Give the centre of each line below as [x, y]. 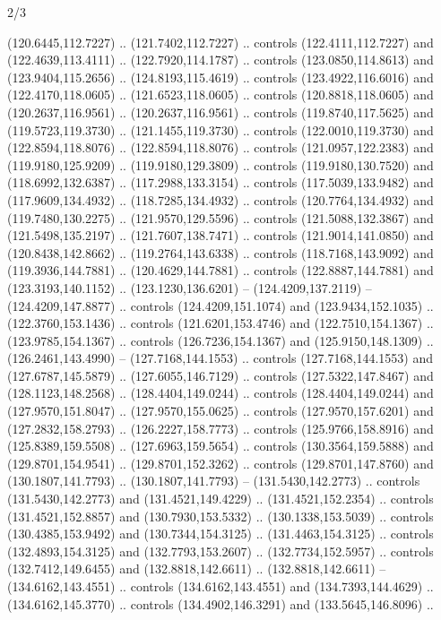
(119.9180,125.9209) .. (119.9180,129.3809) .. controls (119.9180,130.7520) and [220, 164]
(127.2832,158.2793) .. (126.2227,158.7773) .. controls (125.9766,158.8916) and [220, 428]
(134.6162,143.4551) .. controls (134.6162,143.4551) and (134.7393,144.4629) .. [220, 586]
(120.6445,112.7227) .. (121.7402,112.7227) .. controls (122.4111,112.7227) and [220, 42]
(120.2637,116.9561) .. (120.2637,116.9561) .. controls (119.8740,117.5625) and [220, 112]
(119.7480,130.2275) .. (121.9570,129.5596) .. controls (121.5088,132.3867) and [220, 217]
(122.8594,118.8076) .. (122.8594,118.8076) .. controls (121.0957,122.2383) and [220, 147]
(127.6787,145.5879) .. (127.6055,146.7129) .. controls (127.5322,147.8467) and [220, 375]
